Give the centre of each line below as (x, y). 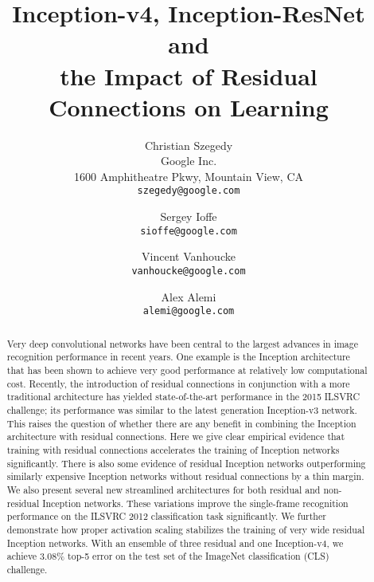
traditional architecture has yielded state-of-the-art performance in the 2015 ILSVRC (183, 397)
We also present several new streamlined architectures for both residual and (164, 489)
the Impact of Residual (189, 75)
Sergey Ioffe (189, 216)
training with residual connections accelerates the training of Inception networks (173, 449)
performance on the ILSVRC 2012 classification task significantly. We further (166, 516)
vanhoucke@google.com (189, 271)
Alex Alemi (189, 296)
